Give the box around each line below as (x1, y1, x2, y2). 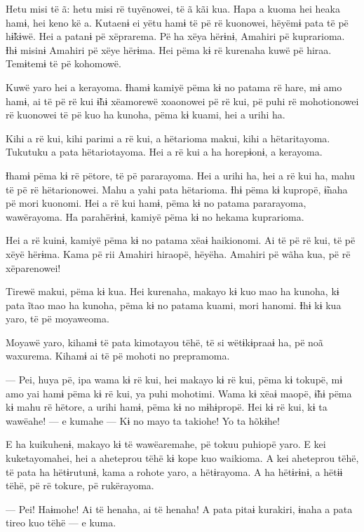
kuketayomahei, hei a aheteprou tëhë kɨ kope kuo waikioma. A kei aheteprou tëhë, (6, 451, 359, 465)
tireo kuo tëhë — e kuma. (6, 515, 116, 530)
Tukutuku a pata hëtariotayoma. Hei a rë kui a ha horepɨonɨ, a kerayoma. (6, 144, 323, 159)
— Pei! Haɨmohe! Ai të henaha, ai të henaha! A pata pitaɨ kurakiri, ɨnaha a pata (6, 501, 353, 516)
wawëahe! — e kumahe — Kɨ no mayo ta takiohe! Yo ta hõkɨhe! (6, 413, 280, 428)
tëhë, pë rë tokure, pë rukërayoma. (6, 478, 154, 493)
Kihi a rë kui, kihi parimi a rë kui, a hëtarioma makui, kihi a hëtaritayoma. (6, 130, 330, 145)
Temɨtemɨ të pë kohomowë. (6, 56, 121, 71)
